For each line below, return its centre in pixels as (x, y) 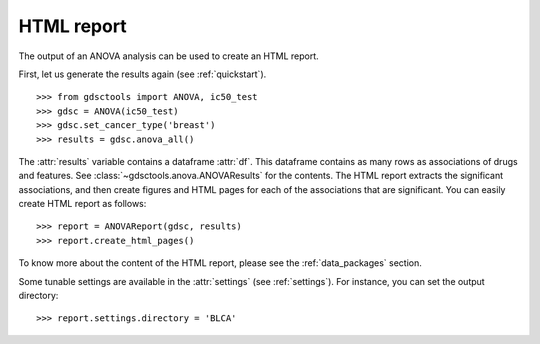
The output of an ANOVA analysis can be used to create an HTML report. (168, 56)
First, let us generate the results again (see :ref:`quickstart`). (142, 74)
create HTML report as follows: (82, 204)
